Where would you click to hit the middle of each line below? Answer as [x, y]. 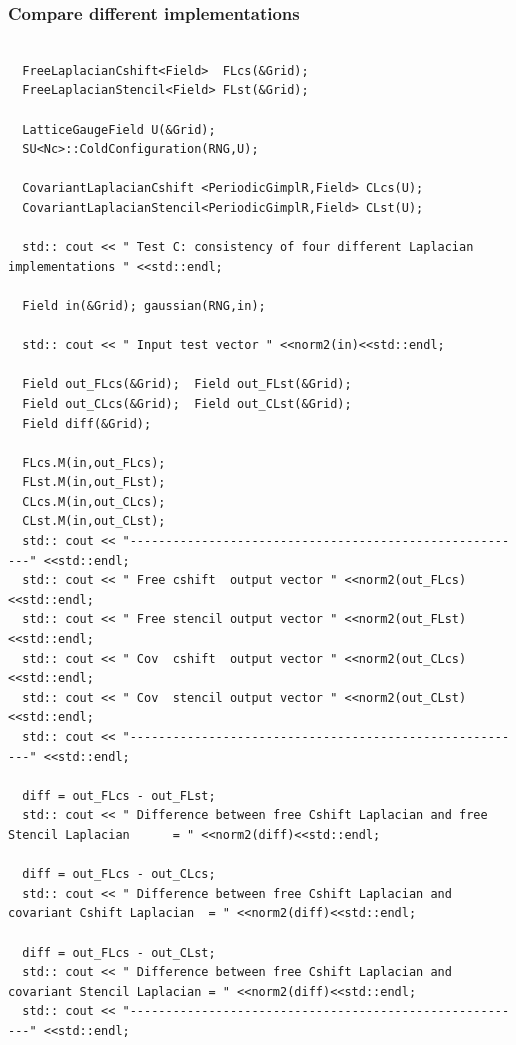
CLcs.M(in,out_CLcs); [94, 501]
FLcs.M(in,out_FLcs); [94, 462]
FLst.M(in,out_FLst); [94, 482]
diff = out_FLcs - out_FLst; [119, 795]
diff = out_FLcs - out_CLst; [119, 952]
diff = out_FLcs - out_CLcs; [119, 874]
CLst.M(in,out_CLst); [94, 521]
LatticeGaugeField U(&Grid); [119, 129]
